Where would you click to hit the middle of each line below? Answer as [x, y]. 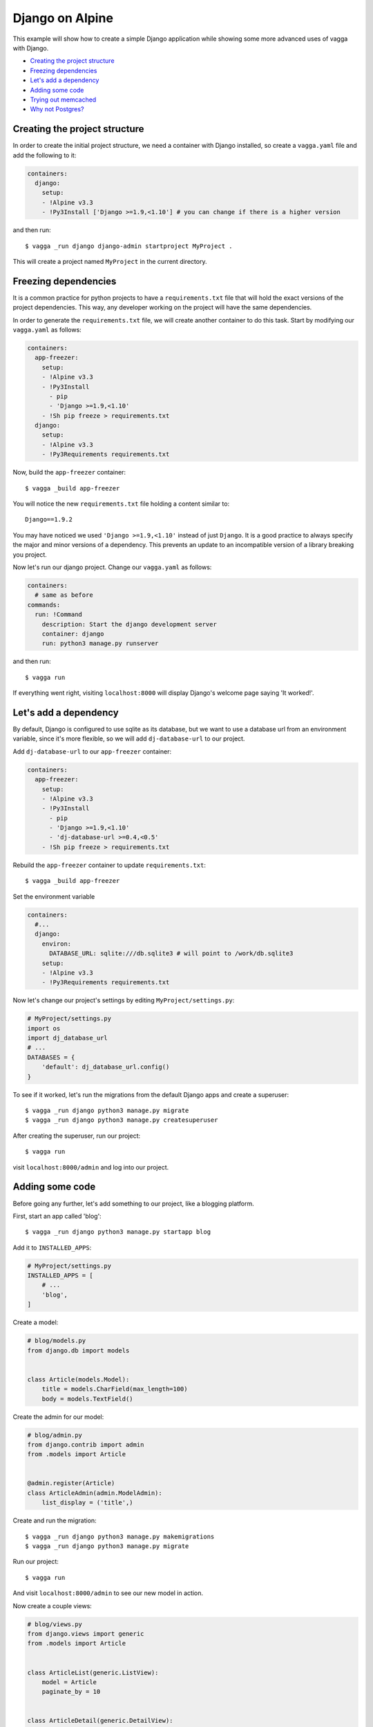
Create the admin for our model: [58, 1417]
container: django [73, 633]
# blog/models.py [57, 1341]
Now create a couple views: [52, 1605]
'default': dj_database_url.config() [106, 1067]
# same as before [64, 595]
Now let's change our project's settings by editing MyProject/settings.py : [124, 1000]
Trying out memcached [63, 99]
